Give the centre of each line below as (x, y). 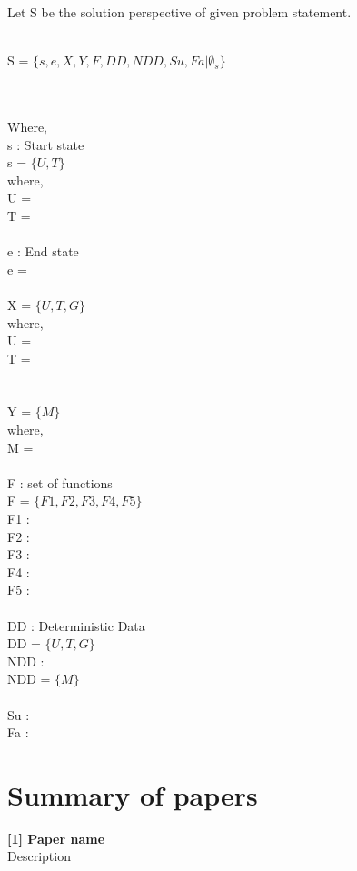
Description (39, 856)
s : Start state (46, 144)
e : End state (43, 251)
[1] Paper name (56, 838)
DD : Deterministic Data (76, 625)
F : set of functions (60, 482)
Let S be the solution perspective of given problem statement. (179, 12)
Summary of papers (133, 794)
